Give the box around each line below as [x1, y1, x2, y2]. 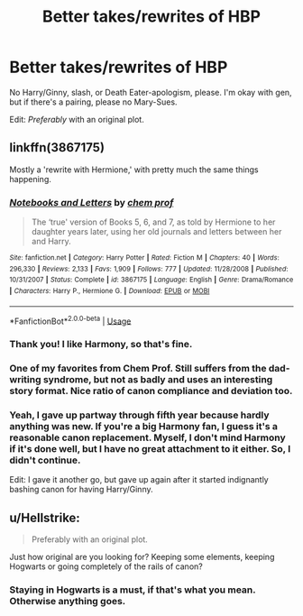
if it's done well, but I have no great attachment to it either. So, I [9, 443, 291, 455]
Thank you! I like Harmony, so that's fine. [9, 338, 193, 351]
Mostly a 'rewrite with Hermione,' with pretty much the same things [9, 164, 259, 175]
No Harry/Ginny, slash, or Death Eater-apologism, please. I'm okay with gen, [9, 87, 292, 97]
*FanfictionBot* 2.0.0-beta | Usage [9, 314, 132, 326]
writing [9, 373, 42, 386]
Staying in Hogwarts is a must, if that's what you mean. [9, 584, 256, 596]
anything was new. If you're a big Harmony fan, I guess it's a [9, 420, 278, 433]
